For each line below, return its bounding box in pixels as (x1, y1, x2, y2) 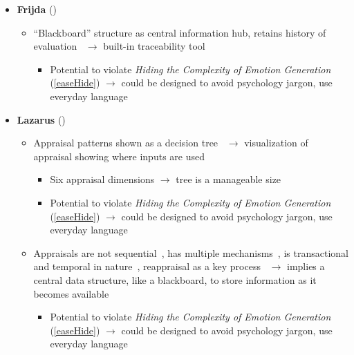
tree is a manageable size (176, 172, 281, 186)
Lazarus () (17, 112, 66, 126)
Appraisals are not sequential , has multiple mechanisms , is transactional (33, 245, 348, 260)
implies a (287, 259, 325, 274)
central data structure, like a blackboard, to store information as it (33, 272, 317, 287)
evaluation (33, 39, 77, 53)
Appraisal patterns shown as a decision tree (33, 135, 218, 150)
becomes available (33, 286, 109, 300)
